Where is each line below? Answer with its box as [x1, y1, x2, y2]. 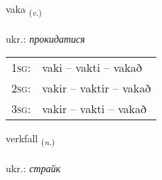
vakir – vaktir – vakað [42, 80, 151, 97]
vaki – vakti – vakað [42, 59, 142, 76]
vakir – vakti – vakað [42, 100, 146, 117]
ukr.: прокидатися [6, 31, 85, 46]
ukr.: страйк [6, 161, 60, 176]
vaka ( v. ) [6, 1, 42, 18]
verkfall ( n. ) [6, 131, 55, 148]
